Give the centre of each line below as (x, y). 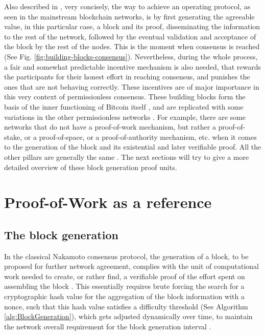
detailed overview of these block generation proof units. (91, 167)
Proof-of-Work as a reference (108, 202)
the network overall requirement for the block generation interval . (108, 326)
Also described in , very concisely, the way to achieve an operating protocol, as (127, 6)
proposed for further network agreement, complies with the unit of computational (131, 266)
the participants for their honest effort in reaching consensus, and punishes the (127, 77)
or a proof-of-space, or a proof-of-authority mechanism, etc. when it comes (140, 137)
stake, (13, 137)
